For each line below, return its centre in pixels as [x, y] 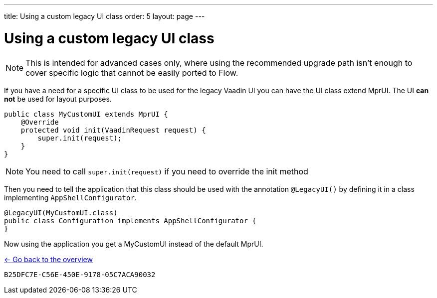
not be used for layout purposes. [58, 99]
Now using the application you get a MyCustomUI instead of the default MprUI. [134, 244]
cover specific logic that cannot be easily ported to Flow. [132, 73]
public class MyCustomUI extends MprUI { [86, 114]
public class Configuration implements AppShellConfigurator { [130, 221]
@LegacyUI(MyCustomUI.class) [61, 213]
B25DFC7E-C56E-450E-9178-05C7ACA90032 [80, 274]
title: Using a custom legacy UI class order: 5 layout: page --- [105, 16]
